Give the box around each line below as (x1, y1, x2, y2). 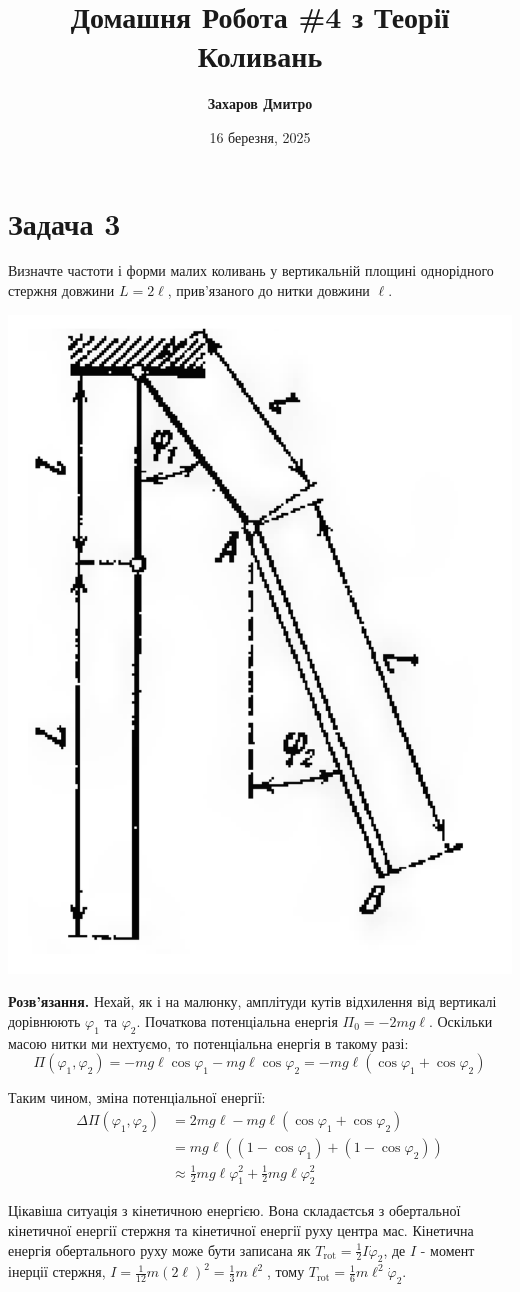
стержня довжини (8, 280, 115, 301)
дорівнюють (8, 1010, 81, 1031)
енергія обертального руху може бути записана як (8, 1239, 311, 1260)
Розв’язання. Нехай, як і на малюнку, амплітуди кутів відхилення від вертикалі (8, 991, 497, 1012)
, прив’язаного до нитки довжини (167, 280, 370, 301)
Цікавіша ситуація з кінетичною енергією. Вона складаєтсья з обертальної (8, 1200, 461, 1221)
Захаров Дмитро (207, 93, 313, 114)
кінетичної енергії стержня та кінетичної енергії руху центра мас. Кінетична (8, 1219, 474, 1240)
